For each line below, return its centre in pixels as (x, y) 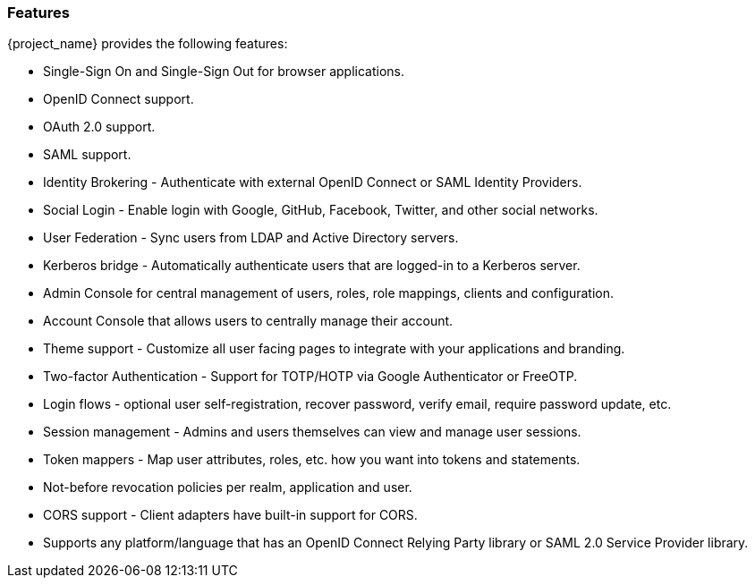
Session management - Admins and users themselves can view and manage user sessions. (312, 432)
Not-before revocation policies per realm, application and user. (228, 487)
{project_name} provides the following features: (148, 44)
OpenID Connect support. (119, 99)
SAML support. (87, 155)
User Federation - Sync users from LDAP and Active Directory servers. (251, 238)
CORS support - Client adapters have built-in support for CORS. (230, 515)
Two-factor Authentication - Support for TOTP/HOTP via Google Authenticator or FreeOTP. (310, 377)
